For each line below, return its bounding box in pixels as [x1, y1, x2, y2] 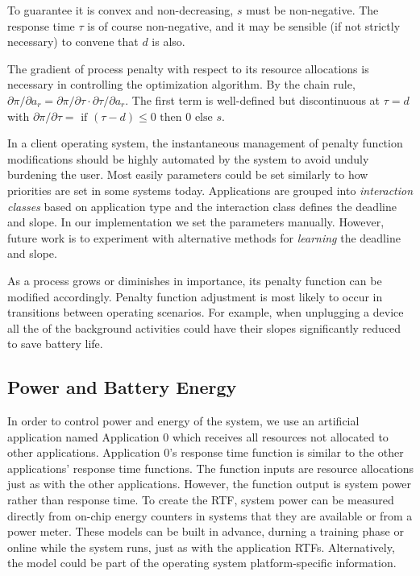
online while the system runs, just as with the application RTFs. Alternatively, [7, 538, 395, 555]
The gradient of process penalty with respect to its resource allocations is [7, 60, 369, 77]
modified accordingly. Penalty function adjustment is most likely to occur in [7, 288, 383, 305]
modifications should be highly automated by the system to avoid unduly [7, 150, 369, 167]
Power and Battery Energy [7, 375, 237, 400]
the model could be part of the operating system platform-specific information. [7, 554, 397, 571]
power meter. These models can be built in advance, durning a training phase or [7, 523, 404, 540]
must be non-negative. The [246, 2, 379, 18]
